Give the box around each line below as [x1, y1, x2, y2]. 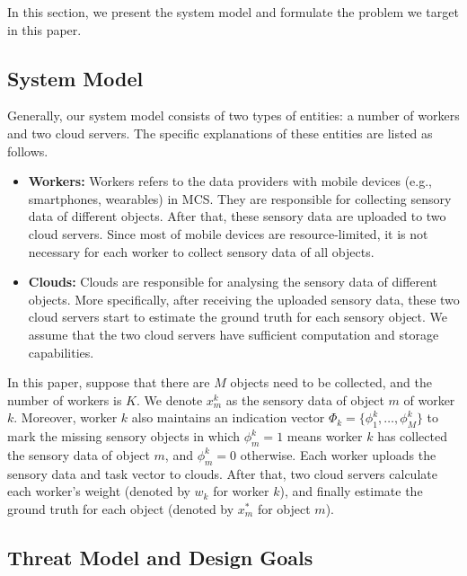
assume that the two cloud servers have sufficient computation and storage [28, 324, 439, 343]
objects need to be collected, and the [230, 373, 432, 392]
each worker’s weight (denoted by [7, 482, 190, 501]
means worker [286, 427, 363, 446]
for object [257, 499, 311, 518]
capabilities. [28, 342, 94, 361]
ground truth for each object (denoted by [7, 499, 234, 518]
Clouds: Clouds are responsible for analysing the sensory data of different [28, 272, 438, 291]
